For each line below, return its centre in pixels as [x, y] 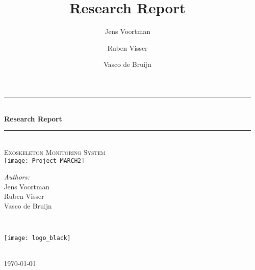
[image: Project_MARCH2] [44, 161]
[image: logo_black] [38, 238]
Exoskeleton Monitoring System [55, 152]
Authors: [17, 176]
